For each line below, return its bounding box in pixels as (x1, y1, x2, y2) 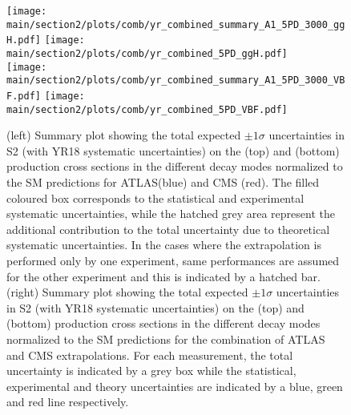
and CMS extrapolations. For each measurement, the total (6, 346, 293, 363)
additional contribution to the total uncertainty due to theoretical (6, 220, 330, 237)
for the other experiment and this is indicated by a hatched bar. (6, 268, 321, 284)
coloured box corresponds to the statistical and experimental (6, 189, 305, 206)
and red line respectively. (6, 393, 129, 410)
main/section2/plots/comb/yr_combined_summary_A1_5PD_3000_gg (6, 18, 345, 30)
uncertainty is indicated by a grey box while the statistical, (6, 362, 297, 379)
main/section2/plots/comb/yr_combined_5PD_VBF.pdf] (6, 103, 288, 115)
